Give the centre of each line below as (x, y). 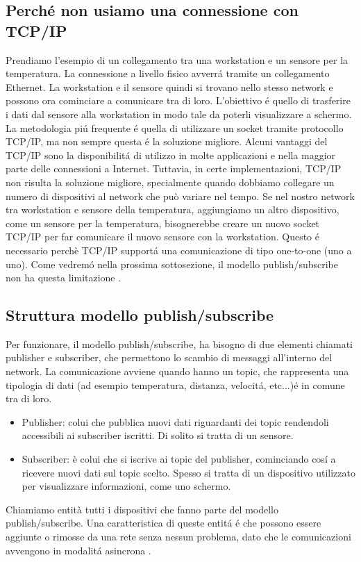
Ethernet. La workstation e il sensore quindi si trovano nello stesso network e (169, 86)
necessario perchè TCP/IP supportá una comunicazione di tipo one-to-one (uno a (179, 250)
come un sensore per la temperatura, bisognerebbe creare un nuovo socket (163, 223)
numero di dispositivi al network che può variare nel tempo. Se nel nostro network (180, 196)
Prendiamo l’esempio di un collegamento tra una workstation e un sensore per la (177, 59)
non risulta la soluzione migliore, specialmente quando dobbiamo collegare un (170, 182)
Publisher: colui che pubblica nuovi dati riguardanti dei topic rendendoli (175, 421)
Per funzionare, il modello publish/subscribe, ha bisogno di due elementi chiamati (179, 344)
